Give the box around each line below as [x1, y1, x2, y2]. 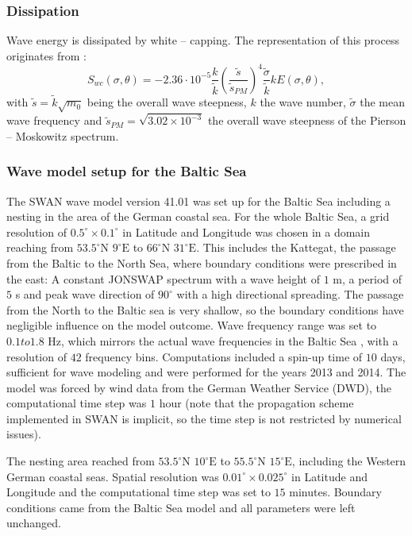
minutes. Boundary [289, 484, 382, 500]
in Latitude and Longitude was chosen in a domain [122, 223, 371, 240]
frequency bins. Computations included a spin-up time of [85, 348, 363, 364]
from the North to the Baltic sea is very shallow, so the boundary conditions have [6, 301, 404, 318]
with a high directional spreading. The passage [176, 286, 404, 303]
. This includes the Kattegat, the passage [196, 239, 396, 256]
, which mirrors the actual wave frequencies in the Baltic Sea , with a [61, 332, 399, 349]
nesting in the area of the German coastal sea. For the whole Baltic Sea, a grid [6, 208, 390, 225]
